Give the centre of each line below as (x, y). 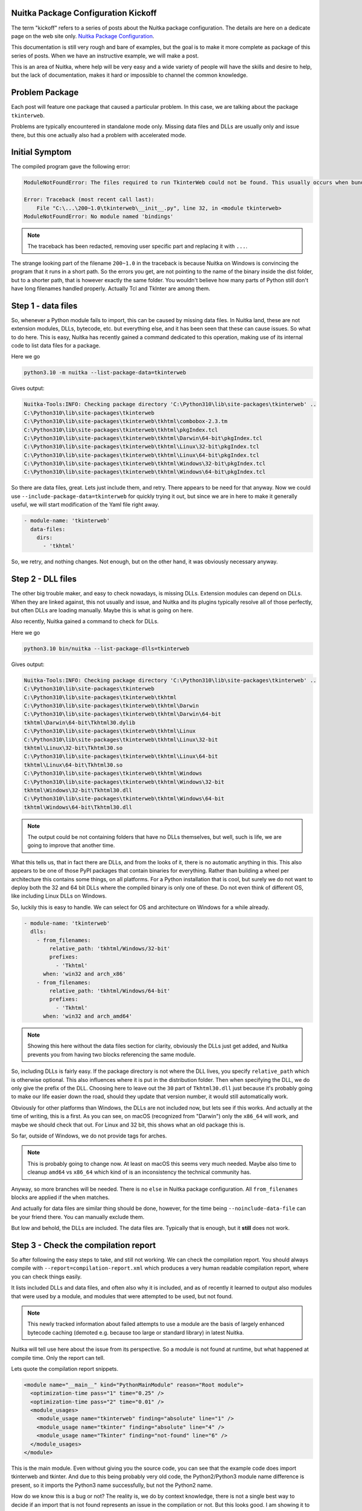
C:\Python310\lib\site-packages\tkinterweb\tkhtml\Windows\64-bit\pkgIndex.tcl (145, 472)
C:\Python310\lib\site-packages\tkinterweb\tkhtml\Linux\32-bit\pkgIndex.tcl (141, 447)
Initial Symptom (41, 152)
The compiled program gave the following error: (71, 167)
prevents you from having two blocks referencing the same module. (112, 1054)
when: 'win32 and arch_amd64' (88, 1016)
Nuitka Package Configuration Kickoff (84, 13)
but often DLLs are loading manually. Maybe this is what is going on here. (102, 610)
